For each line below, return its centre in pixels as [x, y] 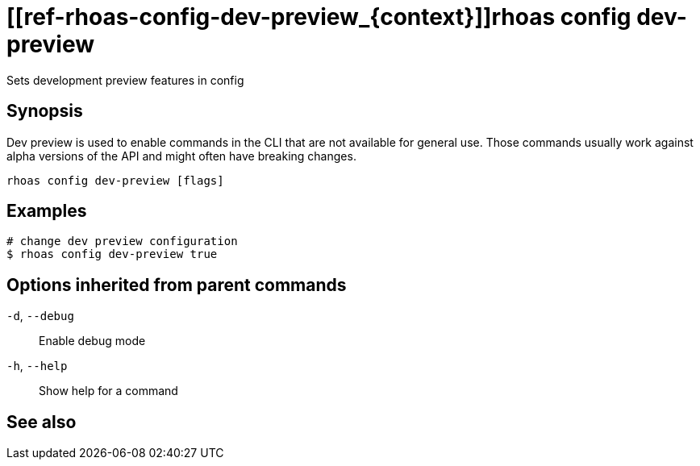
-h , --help [37, 366]
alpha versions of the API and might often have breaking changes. [181, 156]
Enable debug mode [92, 341]
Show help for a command [108, 391]
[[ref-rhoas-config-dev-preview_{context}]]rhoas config [319, 17]
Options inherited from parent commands [177, 285]
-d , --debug [40, 316]
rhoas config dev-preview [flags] [115, 180]
